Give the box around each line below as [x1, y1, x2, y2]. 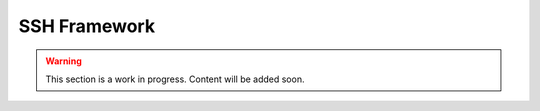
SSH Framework [18, 15, 155, 37]
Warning [45, 55, 82, 67]
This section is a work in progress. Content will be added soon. [45, 73, 305, 85]
